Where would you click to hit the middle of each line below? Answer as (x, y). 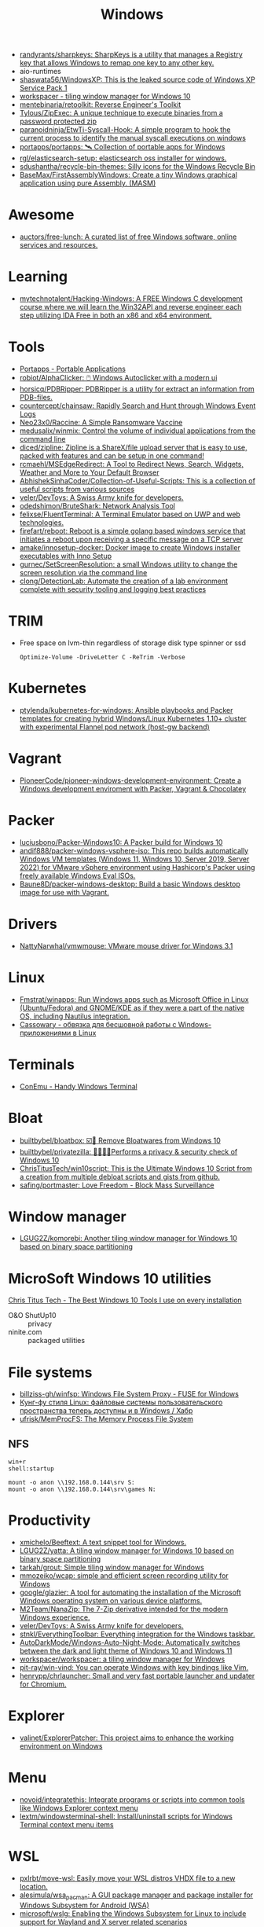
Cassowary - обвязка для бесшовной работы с (98, 1024)
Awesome (41, 215)
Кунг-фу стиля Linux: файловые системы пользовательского (121, 1402)
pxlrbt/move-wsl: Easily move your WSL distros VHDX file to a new (127, 1878)
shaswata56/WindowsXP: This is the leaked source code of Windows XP (137, 79)
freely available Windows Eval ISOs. (77, 875)
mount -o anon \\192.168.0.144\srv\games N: (82, 1490)
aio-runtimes (40, 72)
